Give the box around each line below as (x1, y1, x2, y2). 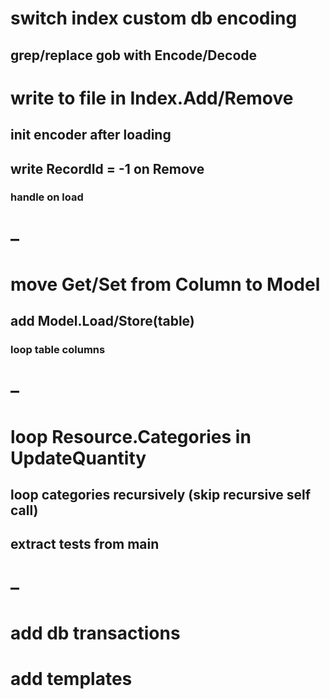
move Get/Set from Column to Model (10, 273, 321, 296)
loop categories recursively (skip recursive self (10, 486, 312, 503)
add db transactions (10, 622, 181, 644)
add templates (10, 667, 133, 690)
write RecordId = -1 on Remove (10, 160, 205, 177)
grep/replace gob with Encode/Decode (10, 47, 258, 64)
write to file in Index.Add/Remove (10, 87, 294, 109)
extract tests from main (10, 536, 160, 553)
